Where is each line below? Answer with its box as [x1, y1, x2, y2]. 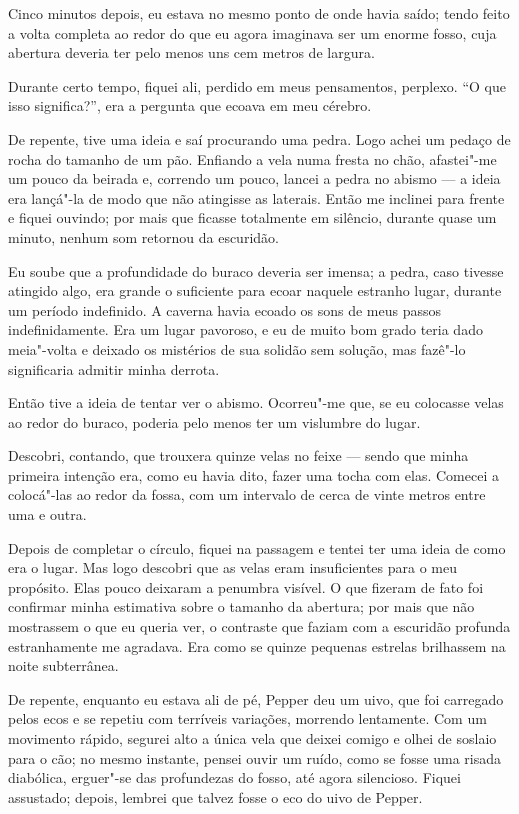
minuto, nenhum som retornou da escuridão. [8, 226, 279, 247]
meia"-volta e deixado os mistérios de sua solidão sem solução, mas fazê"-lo [8, 338, 466, 359]
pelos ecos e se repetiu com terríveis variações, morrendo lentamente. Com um [8, 708, 487, 729]
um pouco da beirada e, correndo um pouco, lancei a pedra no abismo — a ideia [8, 168, 501, 189]
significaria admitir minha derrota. [8, 358, 220, 379]
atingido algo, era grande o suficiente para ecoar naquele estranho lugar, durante [8, 280, 502, 301]
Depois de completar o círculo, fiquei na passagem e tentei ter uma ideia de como [8, 537, 506, 558]
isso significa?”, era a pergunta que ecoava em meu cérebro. [8, 95, 372, 116]
